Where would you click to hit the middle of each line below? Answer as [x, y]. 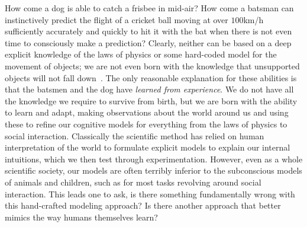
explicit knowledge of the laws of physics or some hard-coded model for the [141, 54]
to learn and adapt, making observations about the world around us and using [147, 112]
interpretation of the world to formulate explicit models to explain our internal [148, 147]
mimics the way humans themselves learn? [81, 217]
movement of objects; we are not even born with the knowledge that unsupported [152, 65]
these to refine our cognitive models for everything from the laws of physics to [146, 124]
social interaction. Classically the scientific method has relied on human [135, 135]
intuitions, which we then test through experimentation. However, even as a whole [154, 159]
